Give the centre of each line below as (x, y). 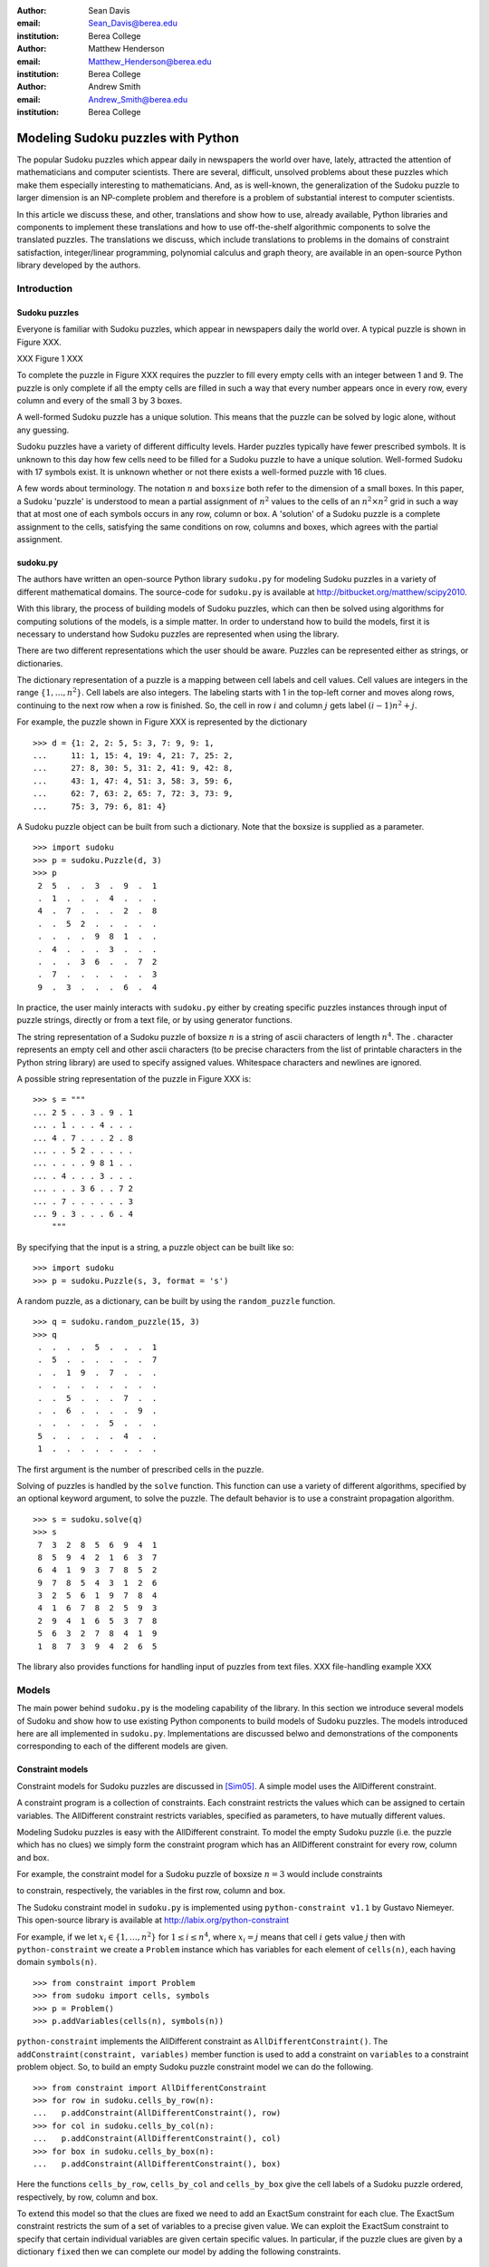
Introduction (44, 288)
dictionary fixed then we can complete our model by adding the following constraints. (179, 2252)
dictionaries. (40, 663)
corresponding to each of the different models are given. (122, 1746)
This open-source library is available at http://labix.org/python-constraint (153, 1920)
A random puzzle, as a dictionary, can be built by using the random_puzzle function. (176, 1300)
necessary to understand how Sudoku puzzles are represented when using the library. (178, 634)
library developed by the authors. (79, 265)
